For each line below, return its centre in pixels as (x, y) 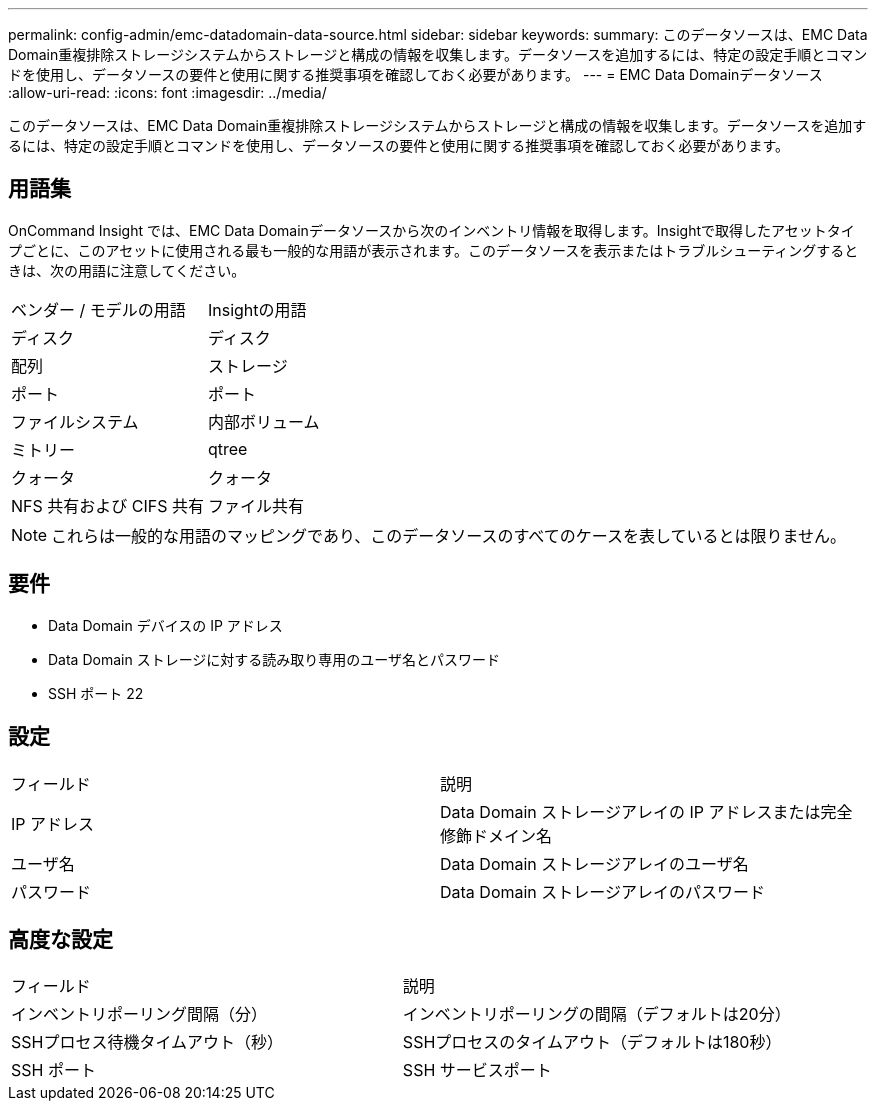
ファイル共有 (255, 505)
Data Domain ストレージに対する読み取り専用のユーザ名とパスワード (274, 659)
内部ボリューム (263, 421)
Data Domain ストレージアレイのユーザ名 (594, 863)
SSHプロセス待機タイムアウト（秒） (147, 1042)
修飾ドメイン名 (496, 835)
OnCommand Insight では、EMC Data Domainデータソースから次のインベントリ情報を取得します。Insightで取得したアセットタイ (431, 230)
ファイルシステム (75, 421)
